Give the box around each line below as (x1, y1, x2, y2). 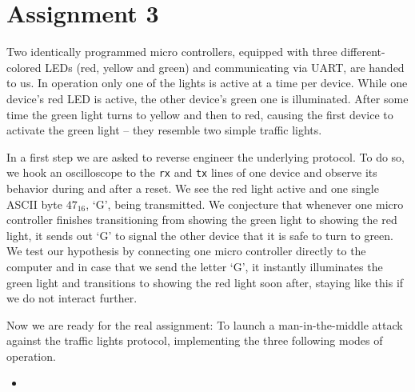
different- (341, 43, 385, 60)
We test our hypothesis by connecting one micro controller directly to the (6, 242, 366, 259)
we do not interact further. (6, 290, 138, 306)
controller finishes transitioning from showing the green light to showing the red (6, 211, 397, 228)
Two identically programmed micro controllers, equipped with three (6, 43, 337, 60)
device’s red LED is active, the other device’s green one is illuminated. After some (6, 90, 409, 106)
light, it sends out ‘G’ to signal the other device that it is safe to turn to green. (6, 226, 393, 243)
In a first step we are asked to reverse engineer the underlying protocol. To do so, (6, 148, 405, 165)
